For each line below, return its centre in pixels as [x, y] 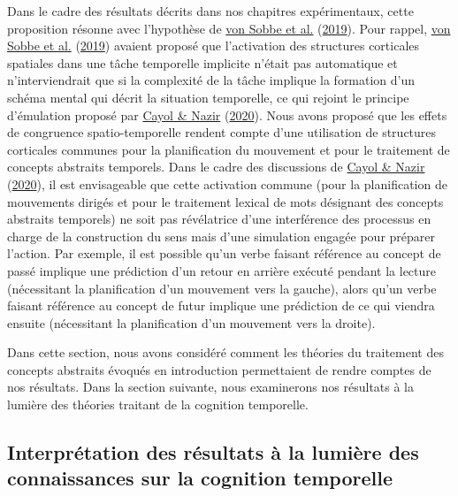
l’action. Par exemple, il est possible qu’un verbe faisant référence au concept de [224, 253]
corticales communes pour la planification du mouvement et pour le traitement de [229, 149]
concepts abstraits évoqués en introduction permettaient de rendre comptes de [219, 369]
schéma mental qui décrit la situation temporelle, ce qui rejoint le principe [208, 97]
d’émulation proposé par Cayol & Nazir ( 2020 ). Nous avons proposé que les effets [227, 114]
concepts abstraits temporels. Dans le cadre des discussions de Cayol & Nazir [216, 167]
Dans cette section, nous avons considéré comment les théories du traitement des [225, 352]
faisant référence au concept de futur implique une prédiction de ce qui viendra [221, 305]
